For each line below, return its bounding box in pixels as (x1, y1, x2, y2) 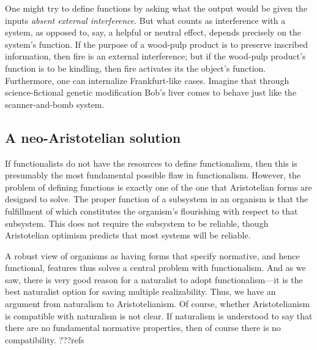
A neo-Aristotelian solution (5, 127, 181, 146)
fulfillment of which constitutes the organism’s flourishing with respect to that (5, 204, 298, 217)
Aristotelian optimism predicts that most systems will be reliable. (5, 229, 251, 242)
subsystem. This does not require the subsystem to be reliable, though (5, 216, 269, 229)
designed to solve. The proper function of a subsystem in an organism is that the (5, 192, 308, 205)
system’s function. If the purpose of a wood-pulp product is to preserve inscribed (5, 37, 308, 50)
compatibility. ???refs (5, 333, 84, 346)
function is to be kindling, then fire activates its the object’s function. (5, 61, 266, 74)
